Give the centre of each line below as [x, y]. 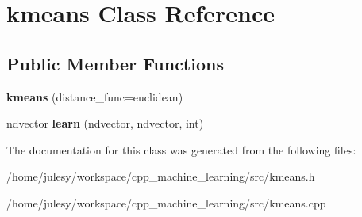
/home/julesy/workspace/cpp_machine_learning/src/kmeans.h [161, 176]
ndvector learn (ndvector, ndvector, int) [105, 123]
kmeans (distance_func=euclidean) [95, 96]
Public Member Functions [115, 63]
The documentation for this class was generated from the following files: [181, 149]
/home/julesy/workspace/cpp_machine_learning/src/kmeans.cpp [166, 202]
